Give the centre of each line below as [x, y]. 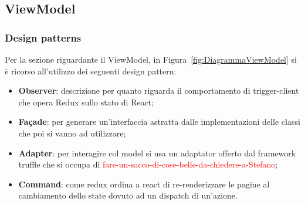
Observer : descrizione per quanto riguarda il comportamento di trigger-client [159, 90]
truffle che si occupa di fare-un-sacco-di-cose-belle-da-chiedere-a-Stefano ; [148, 164]
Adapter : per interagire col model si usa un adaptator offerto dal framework [157, 153]
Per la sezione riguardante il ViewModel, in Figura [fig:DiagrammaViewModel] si [151, 59]
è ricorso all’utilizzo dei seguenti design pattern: [91, 71]
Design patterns [43, 37]
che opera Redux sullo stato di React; [86, 102]
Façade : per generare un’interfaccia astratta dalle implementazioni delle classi [159, 122]
